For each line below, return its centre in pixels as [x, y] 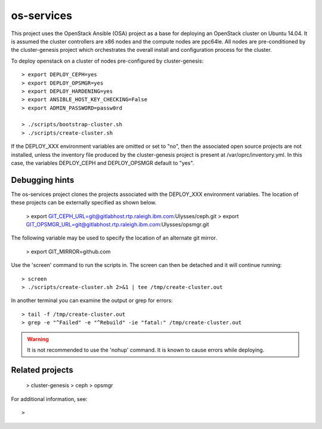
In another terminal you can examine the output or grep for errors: [92, 300]
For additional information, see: [49, 399]
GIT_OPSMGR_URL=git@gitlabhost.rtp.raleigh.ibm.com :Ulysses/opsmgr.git [117, 225]
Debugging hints [43, 180]
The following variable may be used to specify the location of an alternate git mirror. [114, 238]
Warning [38, 339]
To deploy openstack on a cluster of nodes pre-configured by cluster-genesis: [107, 61]
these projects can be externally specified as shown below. [84, 203]
